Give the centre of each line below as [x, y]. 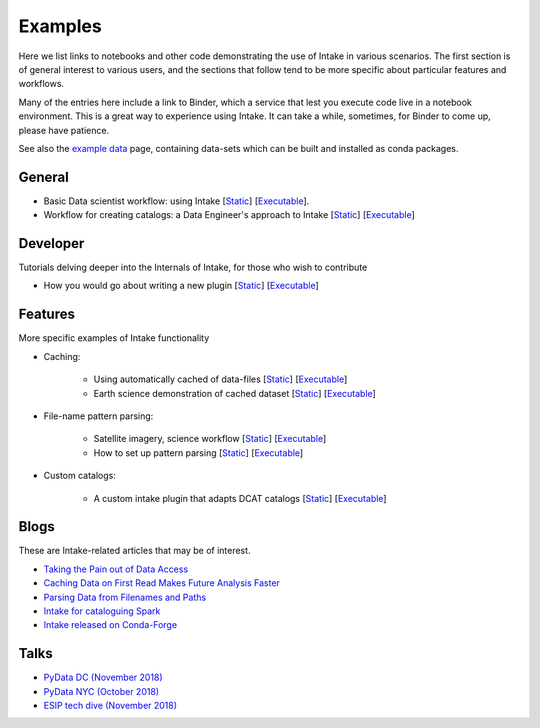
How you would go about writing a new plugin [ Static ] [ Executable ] [181, 286]
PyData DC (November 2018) [103, 677]
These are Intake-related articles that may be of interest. [134, 551]
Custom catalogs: [80, 476]
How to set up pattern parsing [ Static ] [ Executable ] [198, 452]
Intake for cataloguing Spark [102, 611]
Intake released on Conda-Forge [110, 625]
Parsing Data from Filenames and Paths [125, 597]
